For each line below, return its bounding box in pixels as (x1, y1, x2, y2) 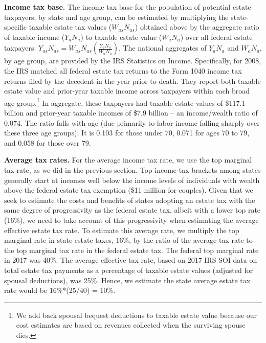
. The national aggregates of (118, 42, 207, 53)
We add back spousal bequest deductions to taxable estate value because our (16, 309, 257, 320)
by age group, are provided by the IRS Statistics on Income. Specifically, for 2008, (4, 55, 261, 66)
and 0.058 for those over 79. (4, 137, 91, 148)
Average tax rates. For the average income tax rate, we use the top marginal (4, 154, 252, 165)
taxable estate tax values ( (29, 21, 112, 32)
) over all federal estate (180, 31, 253, 42)
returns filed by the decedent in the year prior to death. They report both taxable (4, 75, 261, 86)
